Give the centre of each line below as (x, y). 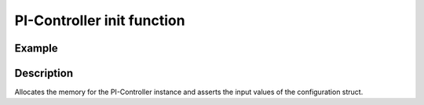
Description (44, 73)
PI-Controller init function (100, 20)
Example (36, 48)
